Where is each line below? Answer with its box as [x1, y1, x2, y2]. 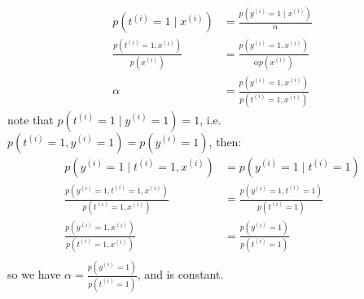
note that [7, 110, 54, 128]
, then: [208, 132, 242, 149]
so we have [7, 266, 61, 283]
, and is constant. [137, 266, 224, 283]
